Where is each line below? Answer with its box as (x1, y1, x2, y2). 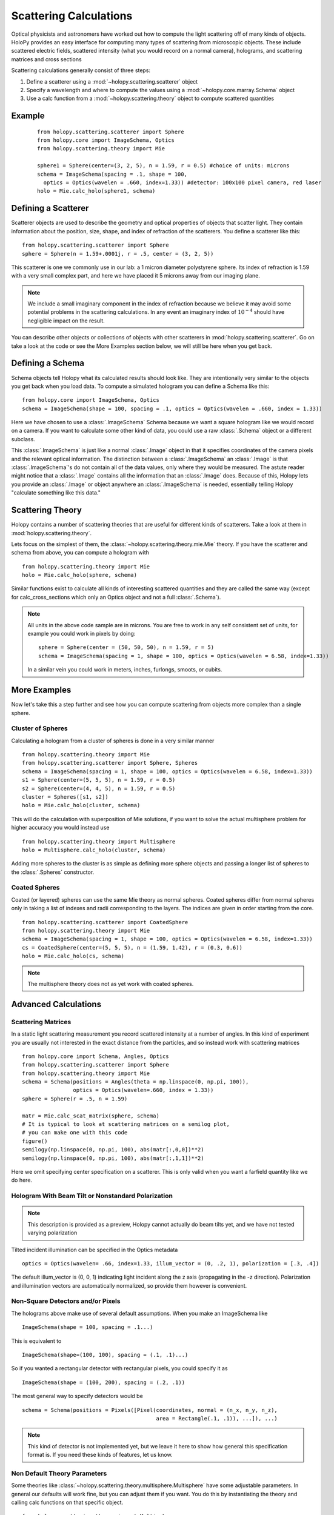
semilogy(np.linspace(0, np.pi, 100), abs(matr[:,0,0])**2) (22, 1146, 204, 1153)
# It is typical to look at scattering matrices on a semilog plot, (22, 1121, 230, 1128)
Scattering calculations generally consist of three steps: (11, 67, 151, 74)
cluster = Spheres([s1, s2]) (22, 793, 109, 800)
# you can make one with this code (22, 1129, 128, 1136)
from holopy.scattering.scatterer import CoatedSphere (22, 919, 189, 925)
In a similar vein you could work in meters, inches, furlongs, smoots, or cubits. (27, 666, 222, 673)
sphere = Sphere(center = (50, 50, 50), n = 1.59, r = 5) (38, 644, 215, 651)
